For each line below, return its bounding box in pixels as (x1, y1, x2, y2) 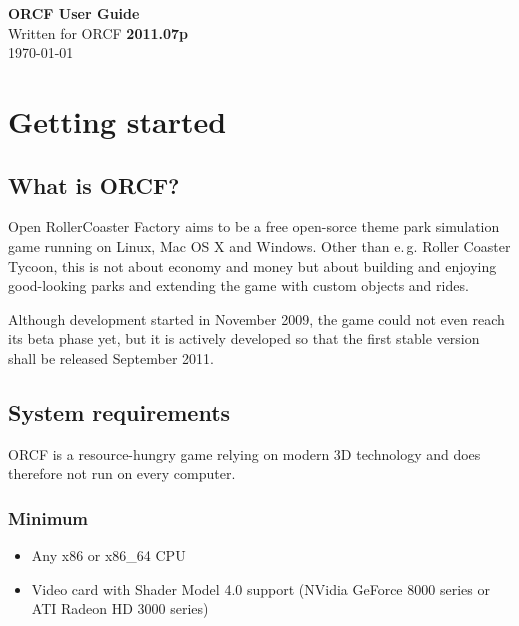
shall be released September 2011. (8, 347, 214, 368)
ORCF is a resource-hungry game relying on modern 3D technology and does (8, 443, 481, 464)
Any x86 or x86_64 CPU (31, 545, 186, 566)
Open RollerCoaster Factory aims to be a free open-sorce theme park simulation (8, 216, 500, 237)
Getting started (8, 100, 227, 141)
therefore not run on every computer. (8, 463, 236, 484)
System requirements (8, 396, 231, 427)
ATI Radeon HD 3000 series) (31, 598, 209, 619)
